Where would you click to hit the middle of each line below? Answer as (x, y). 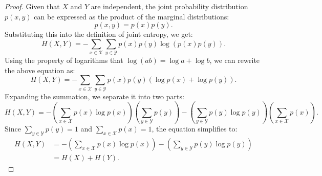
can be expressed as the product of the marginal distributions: (132, 16)
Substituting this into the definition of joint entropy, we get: (99, 34)
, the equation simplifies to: (195, 128)
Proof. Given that (32, 6)
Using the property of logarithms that (64, 60)
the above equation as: (40, 70)
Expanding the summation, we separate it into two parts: (94, 96)
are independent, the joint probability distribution (169, 6)
